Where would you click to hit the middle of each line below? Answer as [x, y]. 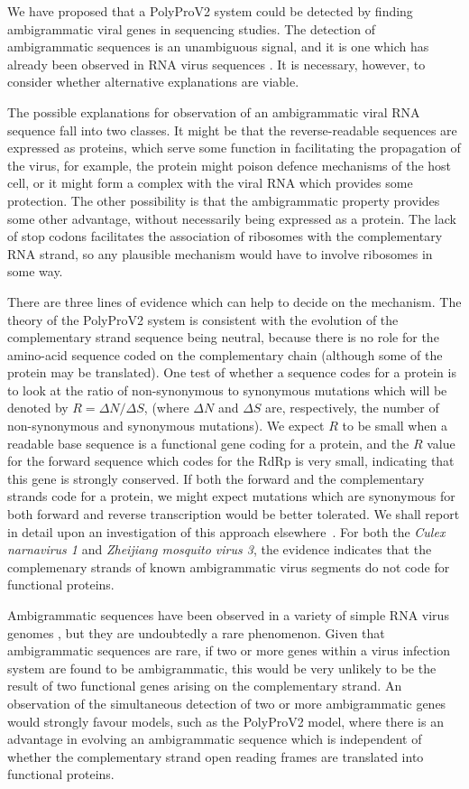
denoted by [38, 408]
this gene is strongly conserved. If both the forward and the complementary [216, 478]
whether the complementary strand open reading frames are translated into [216, 756]
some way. [35, 271]
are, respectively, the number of [352, 408]
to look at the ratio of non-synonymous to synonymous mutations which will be [227, 390]
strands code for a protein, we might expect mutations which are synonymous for [231, 496]
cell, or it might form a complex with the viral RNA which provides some [210, 183]
